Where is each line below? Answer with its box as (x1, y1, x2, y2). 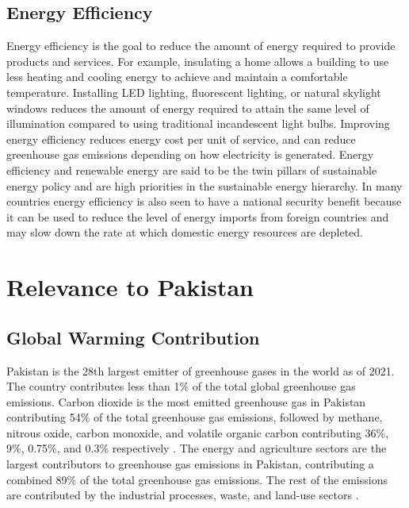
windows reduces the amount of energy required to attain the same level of (6, 99, 369, 116)
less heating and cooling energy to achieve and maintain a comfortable (6, 68, 348, 85)
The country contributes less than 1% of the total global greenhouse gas (6, 378, 356, 394)
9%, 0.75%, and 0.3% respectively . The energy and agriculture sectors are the (6, 440, 387, 456)
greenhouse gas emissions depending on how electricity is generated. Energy (6, 146, 374, 163)
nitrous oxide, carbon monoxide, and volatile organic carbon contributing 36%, (6, 424, 389, 441)
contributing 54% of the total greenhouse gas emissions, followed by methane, (6, 409, 383, 425)
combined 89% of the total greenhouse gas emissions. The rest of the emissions (6, 471, 388, 487)
